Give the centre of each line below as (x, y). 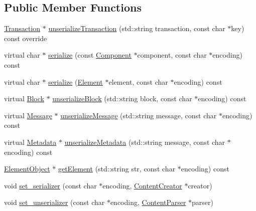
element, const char (138, 81)
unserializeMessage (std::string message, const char (139, 115)
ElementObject (27, 169)
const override (26, 38)
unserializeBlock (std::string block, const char (122, 98)
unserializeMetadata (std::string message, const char (145, 142)
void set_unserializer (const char (54, 202)
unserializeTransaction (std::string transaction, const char (137, 28)
